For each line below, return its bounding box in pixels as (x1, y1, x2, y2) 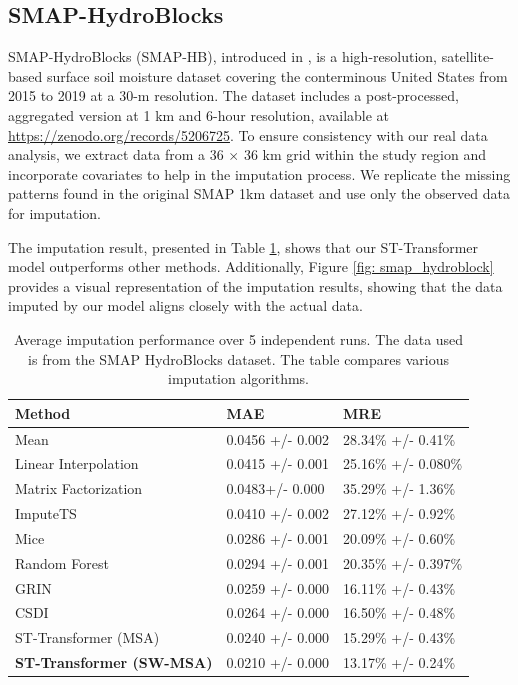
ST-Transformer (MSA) (15, 627, 160, 648)
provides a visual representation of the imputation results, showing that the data (8, 275, 503, 296)
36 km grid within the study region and (243, 144, 486, 165)
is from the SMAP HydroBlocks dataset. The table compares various (28, 348, 449, 369)
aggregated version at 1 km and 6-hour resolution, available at (8, 104, 390, 125)
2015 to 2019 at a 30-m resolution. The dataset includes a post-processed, (8, 85, 459, 106)
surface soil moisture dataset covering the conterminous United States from (46, 65, 508, 86)
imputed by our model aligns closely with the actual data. (8, 295, 363, 316)
